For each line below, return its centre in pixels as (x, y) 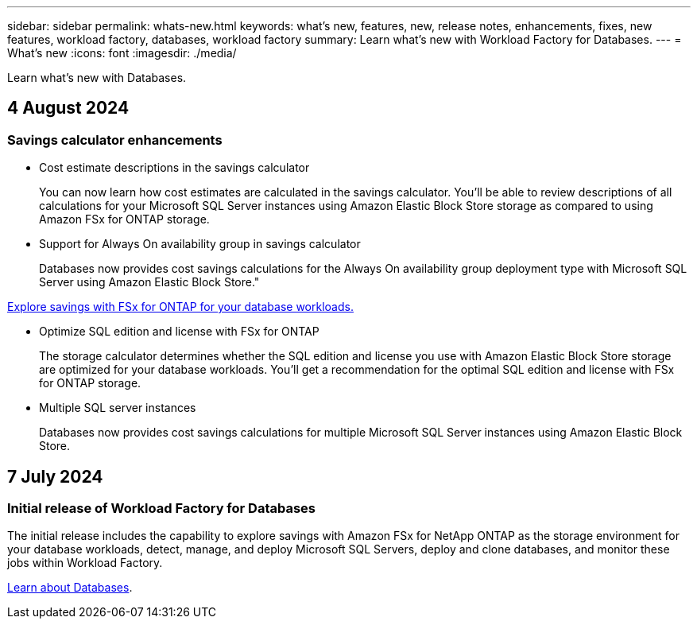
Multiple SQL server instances (118, 408)
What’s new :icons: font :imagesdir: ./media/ (122, 53)
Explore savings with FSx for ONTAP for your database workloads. (180, 307)
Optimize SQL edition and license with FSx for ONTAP (179, 332)
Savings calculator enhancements (115, 140)
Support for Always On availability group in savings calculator (200, 244)
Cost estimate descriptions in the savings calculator (174, 168)
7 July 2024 (55, 476)
